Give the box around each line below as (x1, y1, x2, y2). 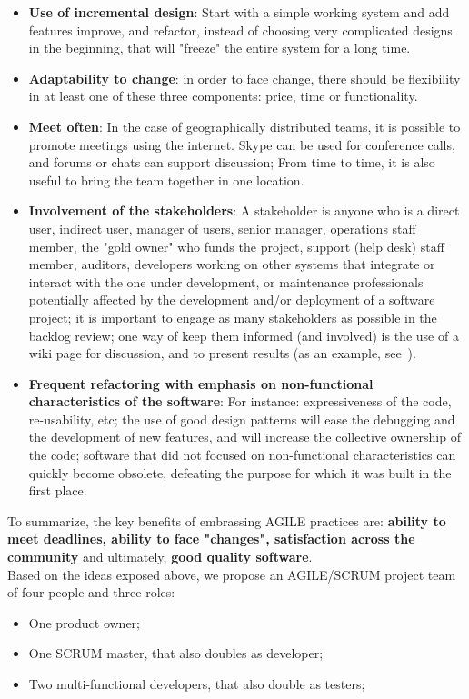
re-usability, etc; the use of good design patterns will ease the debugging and (28, 409, 455, 428)
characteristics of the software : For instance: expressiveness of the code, (28, 392, 452, 411)
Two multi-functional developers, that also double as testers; (28, 674, 365, 693)
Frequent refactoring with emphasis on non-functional (28, 374, 374, 393)
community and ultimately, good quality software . (7, 547, 313, 566)
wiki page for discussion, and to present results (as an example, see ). (28, 344, 416, 363)
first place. (28, 481, 87, 500)
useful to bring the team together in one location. (28, 170, 304, 189)
